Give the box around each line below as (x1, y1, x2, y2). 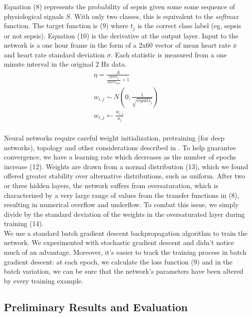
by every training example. (4, 275, 84, 285)
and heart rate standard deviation (4, 49, 105, 59)
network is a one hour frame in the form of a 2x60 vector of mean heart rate (4, 40, 231, 50)
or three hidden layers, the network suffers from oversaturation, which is (4, 180, 218, 190)
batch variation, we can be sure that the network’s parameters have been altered (4, 266, 244, 276)
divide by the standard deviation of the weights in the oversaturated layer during (4, 209, 245, 219)
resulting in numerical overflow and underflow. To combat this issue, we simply (4, 199, 239, 210)
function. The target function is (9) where (4, 20, 129, 31)
